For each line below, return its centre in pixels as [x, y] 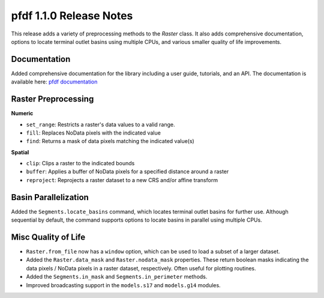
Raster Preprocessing [52, 99]
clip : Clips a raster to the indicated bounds [80, 163]
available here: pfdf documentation [54, 82]
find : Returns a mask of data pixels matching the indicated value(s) [110, 141]
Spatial [20, 152]
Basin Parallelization [50, 197]
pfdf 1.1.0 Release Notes [72, 16]
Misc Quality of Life [48, 237]
